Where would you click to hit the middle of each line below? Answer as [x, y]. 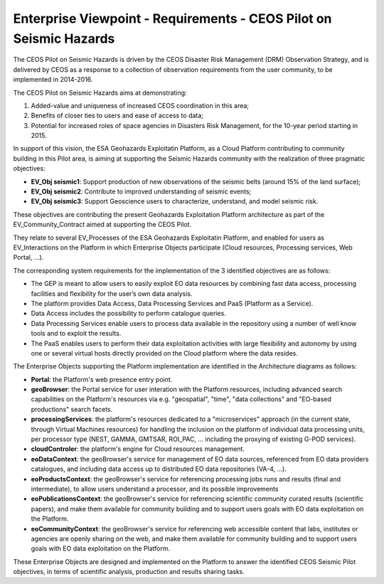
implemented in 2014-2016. [53, 80]
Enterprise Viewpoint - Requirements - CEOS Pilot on [172, 18]
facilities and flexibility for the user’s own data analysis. [112, 293]
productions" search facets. [72, 409]
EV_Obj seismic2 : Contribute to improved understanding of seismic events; [141, 191]
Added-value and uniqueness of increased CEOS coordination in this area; [140, 105]
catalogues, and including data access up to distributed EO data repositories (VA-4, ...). [159, 469]
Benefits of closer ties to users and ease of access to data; [117, 116]
